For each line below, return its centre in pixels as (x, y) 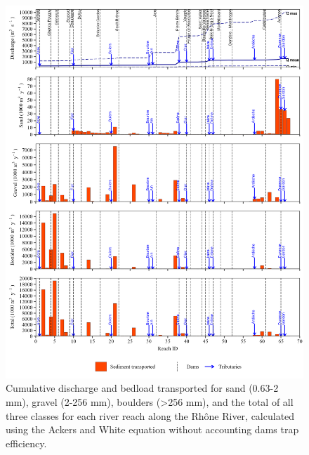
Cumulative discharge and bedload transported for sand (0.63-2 (142, 388)
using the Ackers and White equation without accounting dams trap (152, 429)
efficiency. (26, 443)
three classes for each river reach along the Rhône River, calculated (150, 415)
